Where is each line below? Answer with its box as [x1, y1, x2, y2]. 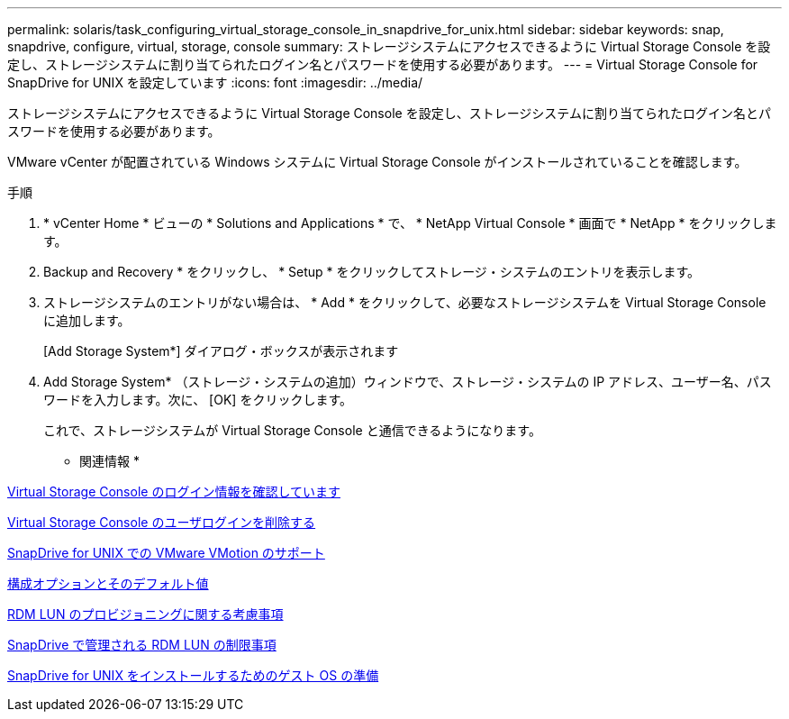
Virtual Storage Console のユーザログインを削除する [7, 514, 316, 530]
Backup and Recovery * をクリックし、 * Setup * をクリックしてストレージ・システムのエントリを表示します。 [43, 264, 701, 279]
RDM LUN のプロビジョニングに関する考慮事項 [7, 606, 284, 622]
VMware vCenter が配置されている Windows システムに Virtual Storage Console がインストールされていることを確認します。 [7, 154, 748, 169]
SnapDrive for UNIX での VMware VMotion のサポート [7, 545, 325, 560]
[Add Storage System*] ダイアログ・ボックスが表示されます [43, 343, 399, 359]
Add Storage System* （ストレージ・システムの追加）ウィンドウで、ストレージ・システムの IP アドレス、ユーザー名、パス [43, 374, 772, 389]
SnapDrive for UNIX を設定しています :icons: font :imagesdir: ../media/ [7, 75, 423, 90]
